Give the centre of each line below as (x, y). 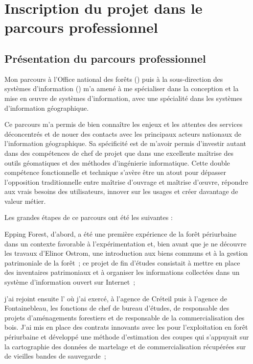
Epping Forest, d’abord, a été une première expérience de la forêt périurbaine (121, 234)
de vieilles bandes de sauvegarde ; (55, 356)
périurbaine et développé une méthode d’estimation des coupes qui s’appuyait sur (127, 337)
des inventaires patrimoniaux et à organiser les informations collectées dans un (122, 272)
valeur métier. (25, 201)
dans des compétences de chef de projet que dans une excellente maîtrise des (119, 153)
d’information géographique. (47, 108)
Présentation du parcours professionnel (105, 58)
